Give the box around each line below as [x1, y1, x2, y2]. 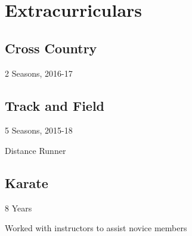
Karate [5, 173, 48, 192]
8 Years [5, 201, 32, 214]
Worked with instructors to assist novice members [5, 222, 187, 234]
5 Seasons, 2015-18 [5, 124, 73, 137]
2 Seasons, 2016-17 [5, 66, 73, 79]
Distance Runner [5, 144, 66, 156]
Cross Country [5, 38, 97, 57]
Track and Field [5, 96, 105, 114]
